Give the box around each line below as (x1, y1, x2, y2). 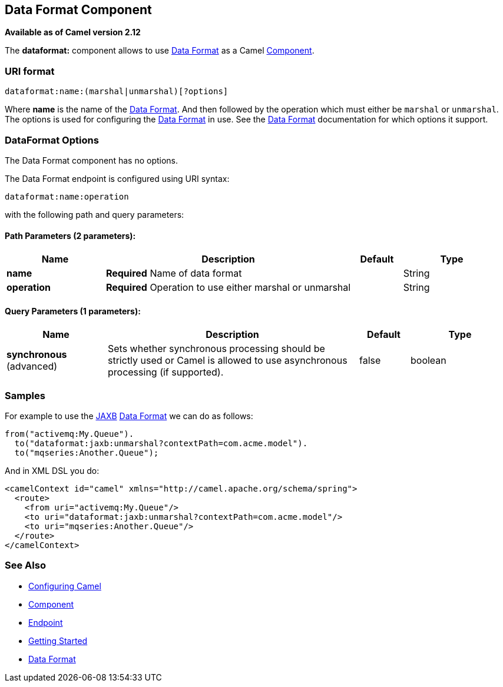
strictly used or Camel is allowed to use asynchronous (108, 354, 348, 367)
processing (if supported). (108, 366, 224, 379)
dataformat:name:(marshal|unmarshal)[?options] (5, 87, 229, 97)
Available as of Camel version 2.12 (5, 27, 141, 38)
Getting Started (28, 635, 88, 646)
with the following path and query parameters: (5, 209, 184, 220)
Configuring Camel (28, 580, 101, 591)
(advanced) (6, 360, 58, 373)
